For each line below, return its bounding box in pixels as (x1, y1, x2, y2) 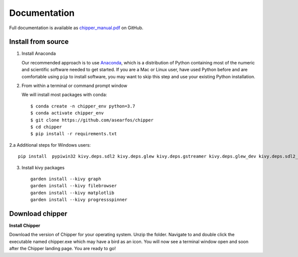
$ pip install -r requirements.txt (30, 131, 117, 137)
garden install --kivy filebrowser (30, 183, 117, 189)
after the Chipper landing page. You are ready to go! (9, 246, 116, 252)
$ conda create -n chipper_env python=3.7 (30, 103, 136, 109)
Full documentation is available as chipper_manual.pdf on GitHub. (9, 25, 144, 31)
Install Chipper (9, 223, 41, 228)
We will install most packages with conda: (21, 92, 107, 98)
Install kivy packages (21, 164, 65, 170)
